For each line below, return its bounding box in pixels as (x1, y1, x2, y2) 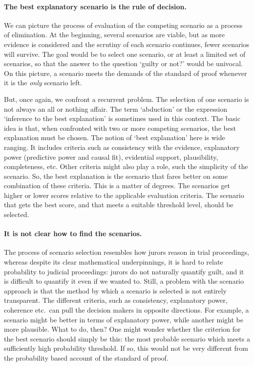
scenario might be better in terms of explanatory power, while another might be (4, 314, 243, 324)
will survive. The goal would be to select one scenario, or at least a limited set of (4, 49, 246, 59)
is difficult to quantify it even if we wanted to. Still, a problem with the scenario (4, 276, 244, 286)
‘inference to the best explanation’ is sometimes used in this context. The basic (4, 113, 240, 123)
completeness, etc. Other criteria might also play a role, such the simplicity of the (4, 161, 248, 171)
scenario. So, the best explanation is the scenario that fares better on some (4, 171, 228, 181)
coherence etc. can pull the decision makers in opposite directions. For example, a (4, 305, 249, 315)
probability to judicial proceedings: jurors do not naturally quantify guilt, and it (4, 266, 244, 276)
